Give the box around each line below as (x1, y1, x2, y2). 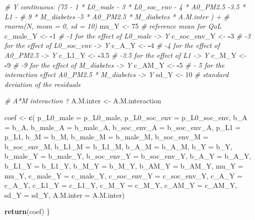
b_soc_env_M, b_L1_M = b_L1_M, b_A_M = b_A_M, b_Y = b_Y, (4, 141, 233, 151)
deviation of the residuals (4, 79, 80, 89)
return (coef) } (4, 206, 50, 217)
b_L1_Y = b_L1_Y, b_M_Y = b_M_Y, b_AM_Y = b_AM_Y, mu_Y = (4, 160, 244, 171)
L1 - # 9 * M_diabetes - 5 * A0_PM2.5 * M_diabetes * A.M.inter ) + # (4, 11, 230, 21)
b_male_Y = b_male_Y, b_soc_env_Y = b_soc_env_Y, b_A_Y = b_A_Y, (4, 151, 252, 161)
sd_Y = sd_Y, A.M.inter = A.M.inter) (4, 189, 125, 200)
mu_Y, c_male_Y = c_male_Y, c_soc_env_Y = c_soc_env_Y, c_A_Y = (4, 170, 243, 180)
